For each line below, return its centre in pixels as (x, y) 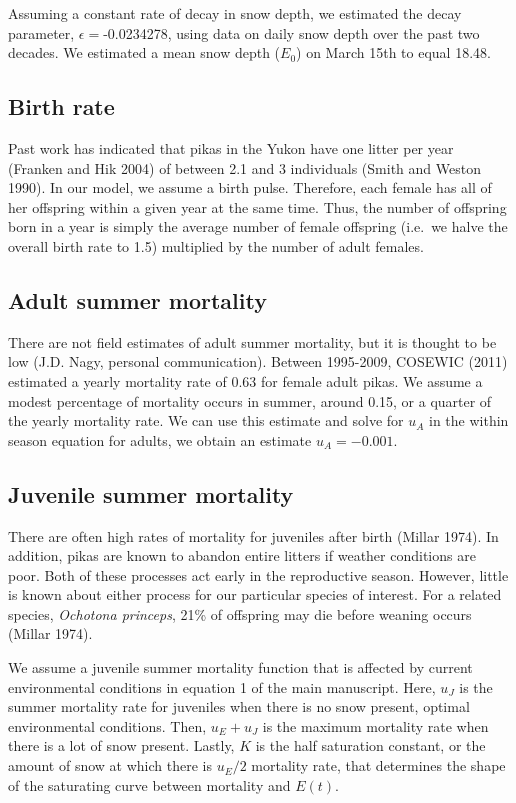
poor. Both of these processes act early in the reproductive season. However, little (258, 574)
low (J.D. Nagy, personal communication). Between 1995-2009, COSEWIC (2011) (258, 361)
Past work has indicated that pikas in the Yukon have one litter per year (231, 147)
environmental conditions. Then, (107, 725)
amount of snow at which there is (110, 765)
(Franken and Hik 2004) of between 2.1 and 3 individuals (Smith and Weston (244, 167)
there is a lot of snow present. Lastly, (121, 745)
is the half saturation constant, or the (370, 745)
